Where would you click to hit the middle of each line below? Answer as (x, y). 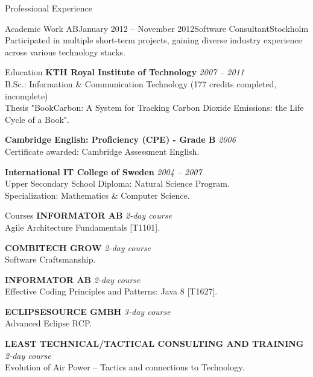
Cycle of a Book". (37, 119)
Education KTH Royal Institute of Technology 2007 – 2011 (125, 72)
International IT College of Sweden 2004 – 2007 (103, 171)
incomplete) (27, 95)
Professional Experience (49, 8)
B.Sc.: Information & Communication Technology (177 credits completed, (141, 83)
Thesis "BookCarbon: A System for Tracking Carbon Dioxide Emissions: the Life (154, 107)
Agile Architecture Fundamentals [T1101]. (83, 227)
